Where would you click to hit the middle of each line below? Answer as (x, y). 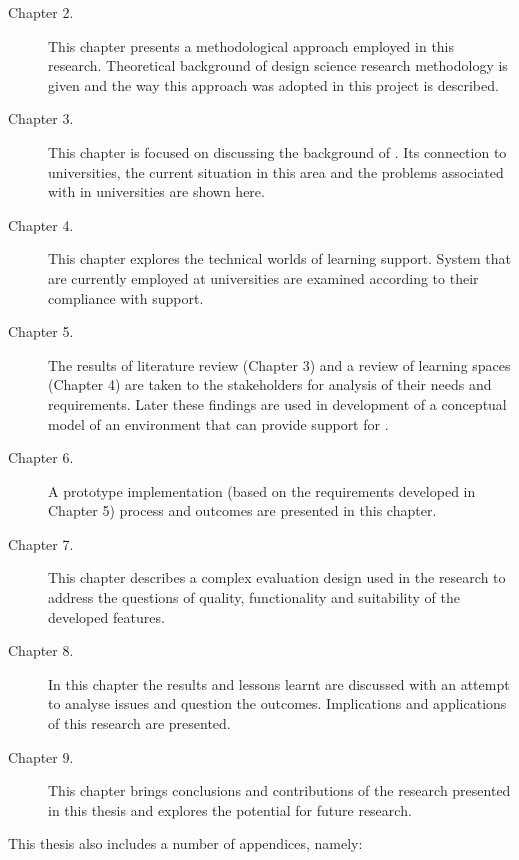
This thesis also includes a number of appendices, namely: (185, 843)
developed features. (106, 616)
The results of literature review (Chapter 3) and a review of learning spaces (279, 364)
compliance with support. (126, 297)
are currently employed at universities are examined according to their (263, 277)
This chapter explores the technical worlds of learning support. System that (279, 258)
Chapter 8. (41, 650)
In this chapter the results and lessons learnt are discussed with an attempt (279, 683)
